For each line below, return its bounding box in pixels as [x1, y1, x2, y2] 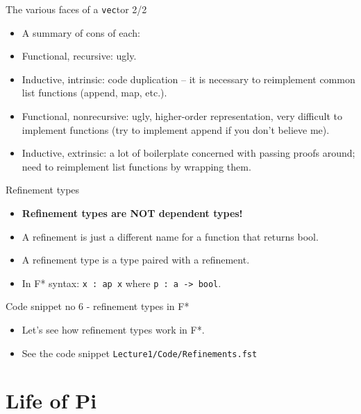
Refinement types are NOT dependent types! [22, 206, 243, 220]
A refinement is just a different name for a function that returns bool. [22, 229, 319, 243]
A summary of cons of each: [22, 25, 140, 40]
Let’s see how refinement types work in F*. [22, 322, 205, 337]
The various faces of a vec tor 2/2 [6, 2, 147, 16]
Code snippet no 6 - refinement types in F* [6, 299, 190, 313]
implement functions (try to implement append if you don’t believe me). [22, 122, 330, 137]
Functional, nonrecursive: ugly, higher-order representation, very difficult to [22, 109, 342, 123]
